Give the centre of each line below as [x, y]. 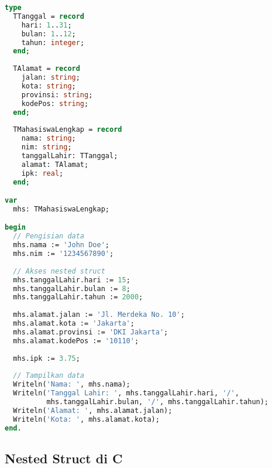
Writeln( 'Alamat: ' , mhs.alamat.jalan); [93, 410]
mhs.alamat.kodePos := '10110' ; [76, 341]
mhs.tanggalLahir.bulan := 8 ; [72, 288]
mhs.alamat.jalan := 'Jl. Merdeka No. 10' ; [99, 315]
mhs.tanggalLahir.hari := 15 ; [72, 280]
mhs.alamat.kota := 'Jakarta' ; [74, 324]
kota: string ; [49, 86]
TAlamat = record [47, 69]
